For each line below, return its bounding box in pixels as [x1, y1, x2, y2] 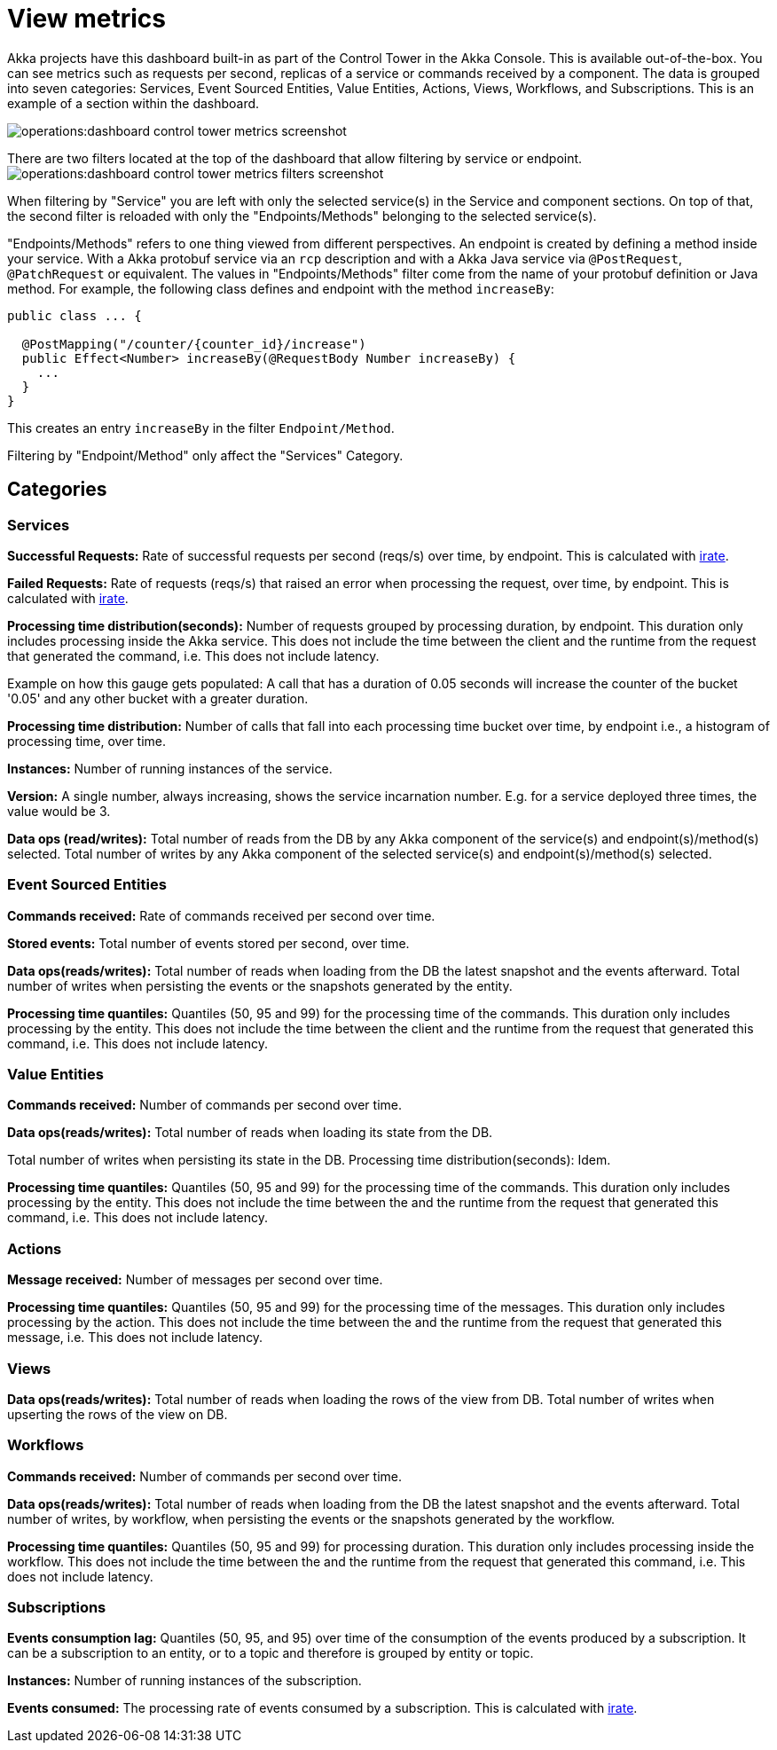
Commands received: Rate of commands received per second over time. [7, 907, 436, 923]
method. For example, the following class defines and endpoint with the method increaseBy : [7, 280, 554, 296]
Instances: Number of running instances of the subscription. [7, 1673, 362, 1689]
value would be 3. [7, 803, 111, 819]
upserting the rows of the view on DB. [7, 1406, 228, 1422]
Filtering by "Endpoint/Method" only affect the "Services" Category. [7, 447, 404, 463]
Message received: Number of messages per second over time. [7, 1272, 383, 1288]
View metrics [7, 4, 166, 34]
